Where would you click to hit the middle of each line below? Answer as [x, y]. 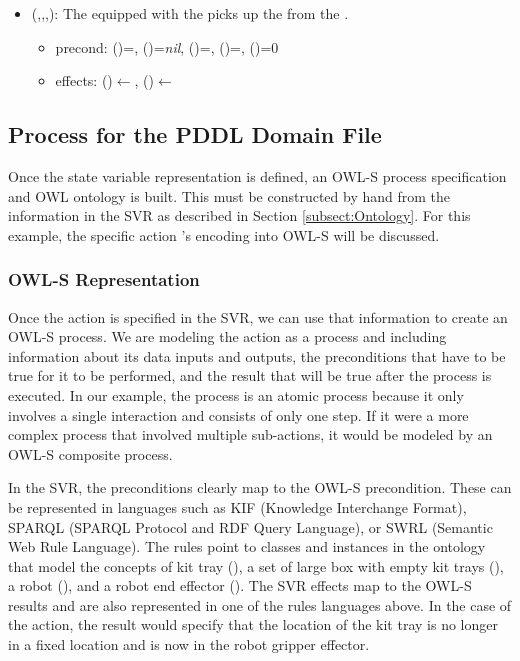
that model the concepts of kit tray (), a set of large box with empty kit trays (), [256, 565]
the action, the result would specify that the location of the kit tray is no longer [253, 624]
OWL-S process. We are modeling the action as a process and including [227, 336]
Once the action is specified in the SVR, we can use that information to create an [258, 316]
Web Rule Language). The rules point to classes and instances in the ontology [247, 546]
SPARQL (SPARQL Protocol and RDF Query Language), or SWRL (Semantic [250, 526]
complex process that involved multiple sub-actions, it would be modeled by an [250, 434]
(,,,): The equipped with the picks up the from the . [190, 13]
